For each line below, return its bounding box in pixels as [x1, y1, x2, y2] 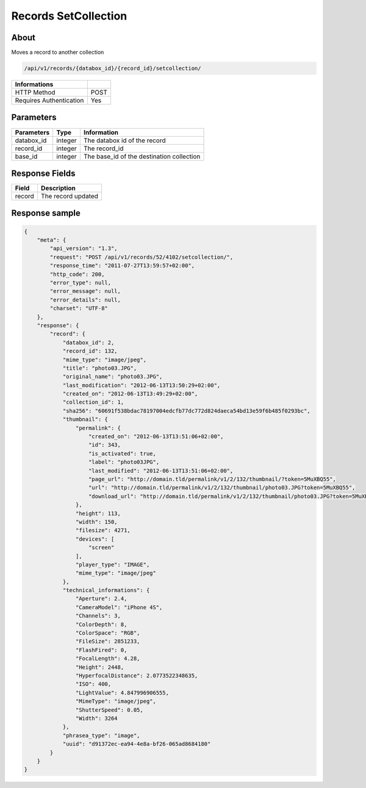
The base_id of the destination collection [83, 152, 201, 161]
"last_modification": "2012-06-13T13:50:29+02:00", [62, 381, 221, 389]
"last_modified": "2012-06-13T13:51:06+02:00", [88, 467, 234, 474]
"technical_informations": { [62, 587, 150, 594]
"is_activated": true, [88, 450, 157, 457]
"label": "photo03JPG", [88, 458, 160, 466]
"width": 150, [75, 518, 118, 525]
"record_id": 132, [62, 348, 118, 355]
